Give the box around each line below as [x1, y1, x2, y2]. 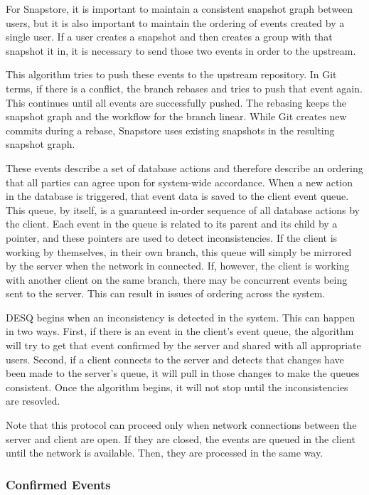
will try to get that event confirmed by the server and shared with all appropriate [6, 338, 361, 353]
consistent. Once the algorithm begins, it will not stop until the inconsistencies [6, 379, 348, 394]
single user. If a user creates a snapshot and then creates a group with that [6, 29, 333, 44]
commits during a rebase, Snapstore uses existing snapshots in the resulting [6, 122, 335, 137]
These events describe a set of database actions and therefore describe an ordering [6, 160, 363, 175]
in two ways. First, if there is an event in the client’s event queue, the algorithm [6, 324, 354, 339]
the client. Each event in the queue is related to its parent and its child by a [6, 216, 338, 231]
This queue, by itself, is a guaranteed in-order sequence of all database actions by [6, 202, 360, 217]
